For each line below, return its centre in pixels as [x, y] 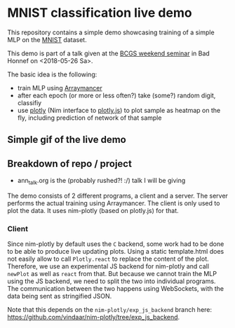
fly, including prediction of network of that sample [89, 118]
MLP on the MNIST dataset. [47, 39]
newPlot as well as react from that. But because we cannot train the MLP [112, 274]
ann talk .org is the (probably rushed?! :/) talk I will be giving [101, 182]
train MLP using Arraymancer [60, 88]
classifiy [29, 102]
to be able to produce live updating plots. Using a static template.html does [116, 252]
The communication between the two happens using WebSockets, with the [116, 289]
